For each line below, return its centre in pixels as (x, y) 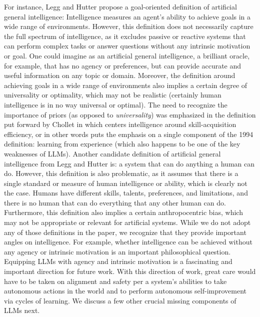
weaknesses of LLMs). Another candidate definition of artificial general (112, 153)
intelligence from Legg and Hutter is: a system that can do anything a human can (129, 163)
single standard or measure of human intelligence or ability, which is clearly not (126, 183)
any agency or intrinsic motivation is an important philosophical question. (117, 251)
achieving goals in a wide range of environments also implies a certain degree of (126, 85)
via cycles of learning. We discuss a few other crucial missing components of (120, 300)
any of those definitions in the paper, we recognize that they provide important (125, 232)
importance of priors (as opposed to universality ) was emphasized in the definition (130, 114)
